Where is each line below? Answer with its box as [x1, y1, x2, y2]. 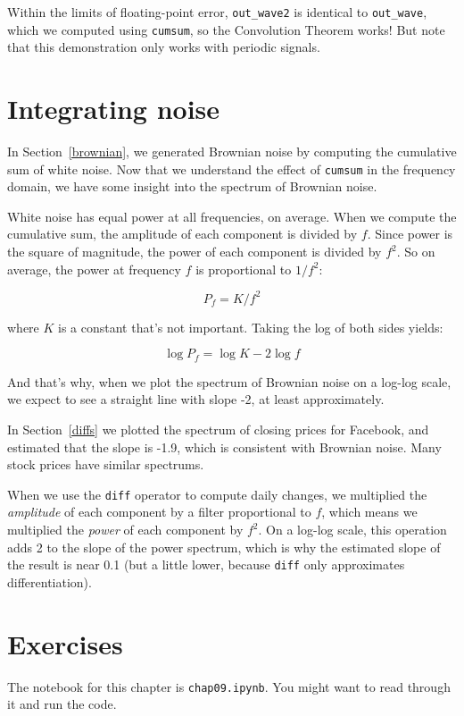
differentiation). [7, 572, 92, 591]
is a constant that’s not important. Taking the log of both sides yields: [58, 317, 443, 336]
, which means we [321, 502, 418, 521]
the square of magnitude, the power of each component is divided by [7, 242, 382, 261]
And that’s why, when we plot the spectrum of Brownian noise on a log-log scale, [7, 372, 452, 391]
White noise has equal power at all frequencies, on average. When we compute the [7, 206, 457, 225]
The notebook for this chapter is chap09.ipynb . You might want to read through [7, 677, 451, 695]
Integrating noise [7, 90, 220, 127]
